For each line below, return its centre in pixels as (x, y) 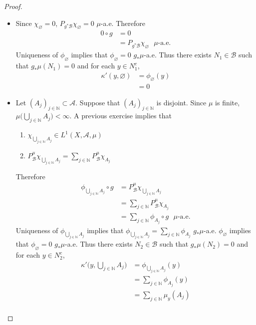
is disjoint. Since (181, 102)
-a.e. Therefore (123, 23)
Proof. (13, 6)
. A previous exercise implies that (121, 116)
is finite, (228, 102)
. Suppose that (98, 102)
